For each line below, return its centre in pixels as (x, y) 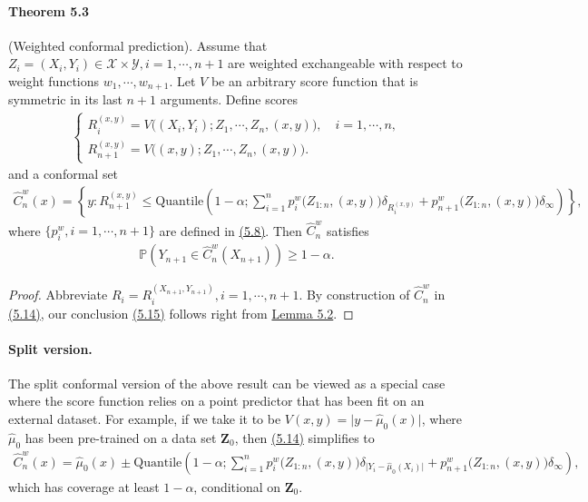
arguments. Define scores (229, 99)
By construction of (358, 295)
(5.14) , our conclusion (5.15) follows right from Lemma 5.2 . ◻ (181, 313)
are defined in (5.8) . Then (230, 230)
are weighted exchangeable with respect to (345, 63)
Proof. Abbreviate (58, 295)
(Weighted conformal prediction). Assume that (138, 45)
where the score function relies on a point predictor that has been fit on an (216, 401)
